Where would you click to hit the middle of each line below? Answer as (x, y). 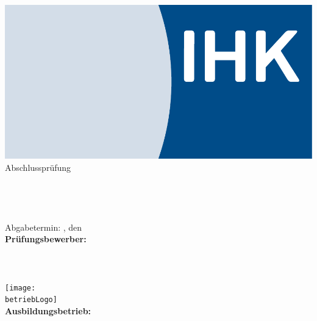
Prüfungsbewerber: (46, 239)
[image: (20, 288)
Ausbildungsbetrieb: (48, 310)
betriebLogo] (31, 300)
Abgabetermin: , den (44, 227)
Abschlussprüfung (38, 167)
